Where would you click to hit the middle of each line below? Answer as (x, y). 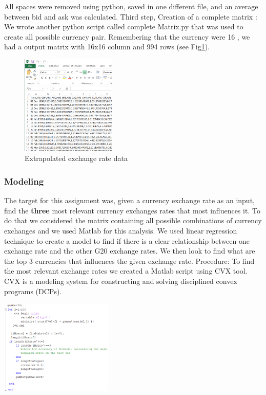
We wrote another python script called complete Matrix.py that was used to (124, 26)
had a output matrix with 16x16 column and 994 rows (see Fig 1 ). (107, 47)
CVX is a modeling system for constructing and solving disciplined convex (121, 281)
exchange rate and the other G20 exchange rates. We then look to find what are (130, 251)
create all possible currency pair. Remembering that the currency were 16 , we (127, 36)
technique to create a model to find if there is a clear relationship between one (127, 240)
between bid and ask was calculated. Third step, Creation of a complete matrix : (131, 16)
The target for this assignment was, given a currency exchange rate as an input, (129, 200)
